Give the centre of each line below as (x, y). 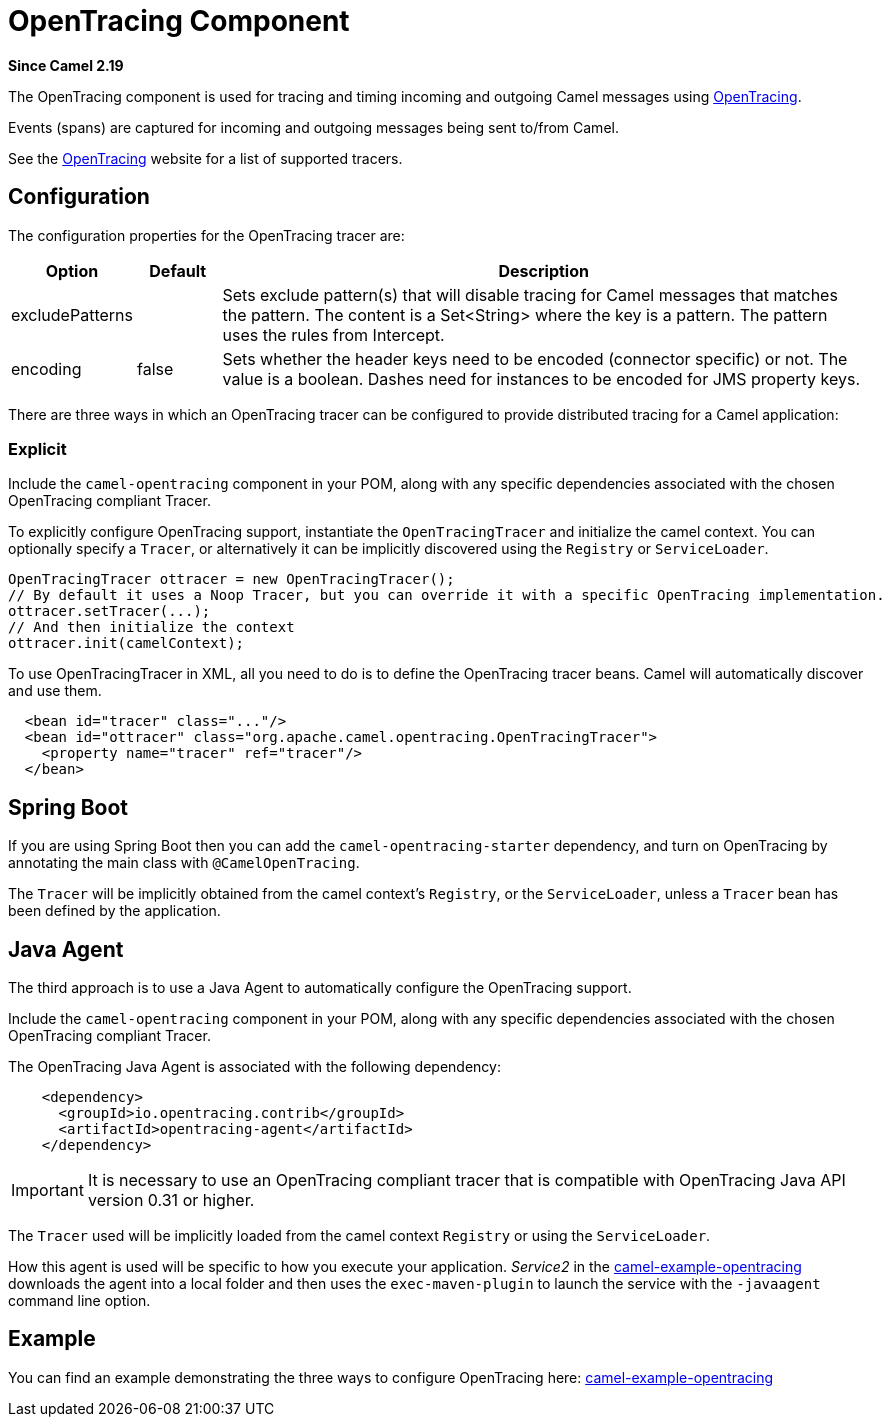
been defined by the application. (114, 911)
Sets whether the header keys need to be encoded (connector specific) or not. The (535, 358)
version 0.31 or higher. (171, 1200)
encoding (46, 368)
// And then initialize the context (151, 627)
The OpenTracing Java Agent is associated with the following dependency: (254, 1067)
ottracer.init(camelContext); (126, 643)
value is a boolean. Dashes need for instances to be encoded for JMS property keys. (541, 378)
